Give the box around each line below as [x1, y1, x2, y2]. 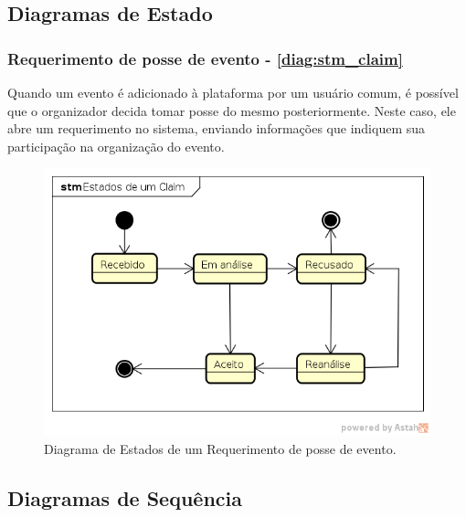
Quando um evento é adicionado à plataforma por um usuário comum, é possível [7, 83, 459, 101]
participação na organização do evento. [7, 136, 225, 155]
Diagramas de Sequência [7, 484, 242, 512]
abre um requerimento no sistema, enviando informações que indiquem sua [7, 119, 426, 138]
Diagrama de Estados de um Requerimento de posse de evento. [44, 439, 397, 459]
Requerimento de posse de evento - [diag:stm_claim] [7, 47, 403, 69]
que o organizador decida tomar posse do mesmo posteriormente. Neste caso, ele [7, 100, 456, 120]
